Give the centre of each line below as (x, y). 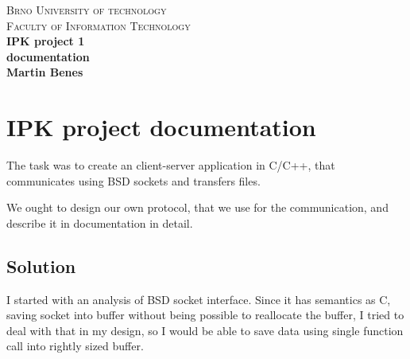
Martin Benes (45, 72)
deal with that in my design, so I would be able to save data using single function (205, 330)
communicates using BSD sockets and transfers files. (133, 180)
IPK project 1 (46, 41)
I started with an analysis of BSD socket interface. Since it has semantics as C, (199, 299)
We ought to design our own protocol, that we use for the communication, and (197, 207)
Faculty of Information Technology (99, 25)
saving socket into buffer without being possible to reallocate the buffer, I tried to (205, 315)
